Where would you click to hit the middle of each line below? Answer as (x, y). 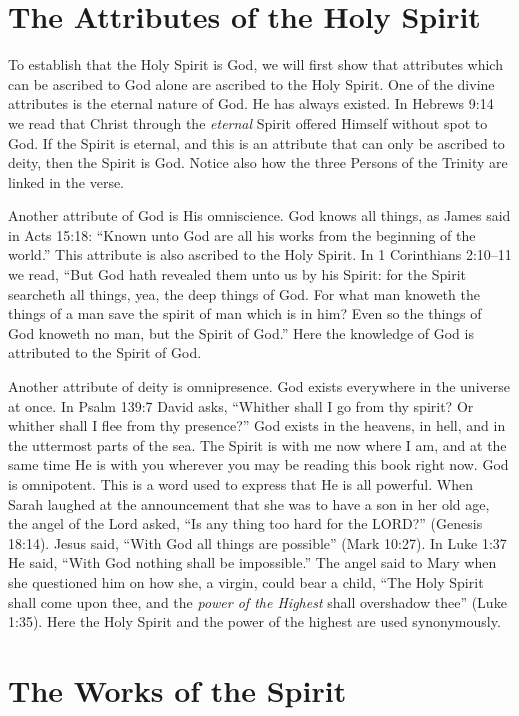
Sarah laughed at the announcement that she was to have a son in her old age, (249, 503)
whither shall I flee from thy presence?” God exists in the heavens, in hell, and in (257, 425)
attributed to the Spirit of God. (105, 352)
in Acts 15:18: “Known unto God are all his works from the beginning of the (242, 234)
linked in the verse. (66, 181)
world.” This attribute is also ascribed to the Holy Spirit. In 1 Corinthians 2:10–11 (260, 254)
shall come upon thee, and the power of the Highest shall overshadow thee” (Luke (257, 601)
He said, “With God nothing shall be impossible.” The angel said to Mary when (252, 562)
